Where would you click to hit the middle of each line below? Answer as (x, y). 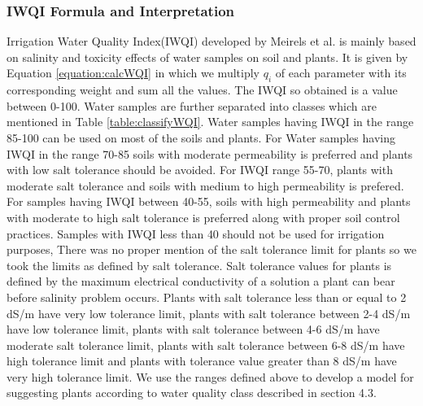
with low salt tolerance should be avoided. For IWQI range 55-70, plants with (200, 170)
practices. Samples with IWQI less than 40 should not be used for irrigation (196, 233)
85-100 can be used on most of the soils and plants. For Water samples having (201, 137)
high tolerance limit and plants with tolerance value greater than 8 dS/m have (202, 361)
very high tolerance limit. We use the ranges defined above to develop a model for (210, 376)
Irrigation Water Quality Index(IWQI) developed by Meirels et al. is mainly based (211, 41)
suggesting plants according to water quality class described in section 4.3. (192, 393)
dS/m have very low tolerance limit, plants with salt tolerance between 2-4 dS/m (209, 313)
